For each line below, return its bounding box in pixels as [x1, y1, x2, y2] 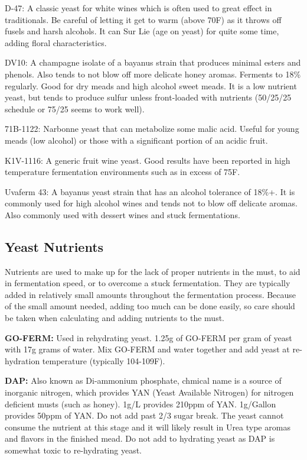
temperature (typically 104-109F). [42, 354, 165, 367]
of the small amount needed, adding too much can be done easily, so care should [5, 300, 295, 312]
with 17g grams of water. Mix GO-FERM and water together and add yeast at [5, 343, 290, 355]
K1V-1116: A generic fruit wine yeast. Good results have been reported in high [5, 154, 290, 166]
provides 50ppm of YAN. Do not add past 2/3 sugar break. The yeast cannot [5, 409, 284, 422]
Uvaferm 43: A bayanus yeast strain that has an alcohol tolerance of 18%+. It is [5, 185, 295, 197]
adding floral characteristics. [5, 36, 107, 48]
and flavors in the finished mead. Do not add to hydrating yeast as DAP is [5, 432, 275, 445]
